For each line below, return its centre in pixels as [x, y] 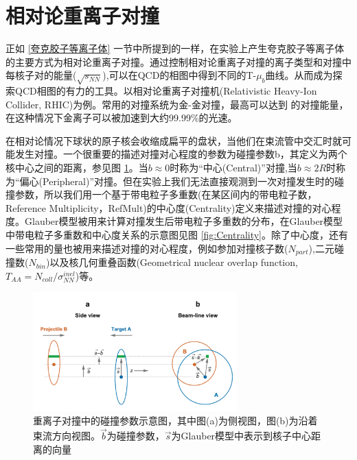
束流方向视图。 [67, 436]
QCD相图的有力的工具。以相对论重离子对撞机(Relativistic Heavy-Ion [166, 91]
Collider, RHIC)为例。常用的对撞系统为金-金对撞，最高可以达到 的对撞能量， [177, 104]
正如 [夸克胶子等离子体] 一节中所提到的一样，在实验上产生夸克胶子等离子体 [175, 48]
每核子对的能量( [41, 75]
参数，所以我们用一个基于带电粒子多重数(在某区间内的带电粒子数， [166, 194]
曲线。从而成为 [299, 75]
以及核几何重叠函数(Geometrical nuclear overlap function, [174, 262]
